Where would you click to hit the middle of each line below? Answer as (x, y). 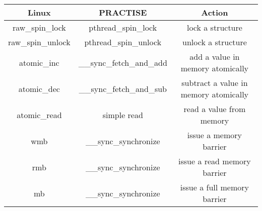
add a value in (215, 57)
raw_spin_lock (39, 27)
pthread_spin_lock (123, 27)
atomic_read (39, 115)
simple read (123, 115)
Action (215, 12)
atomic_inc (39, 62)
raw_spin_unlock (39, 42)
